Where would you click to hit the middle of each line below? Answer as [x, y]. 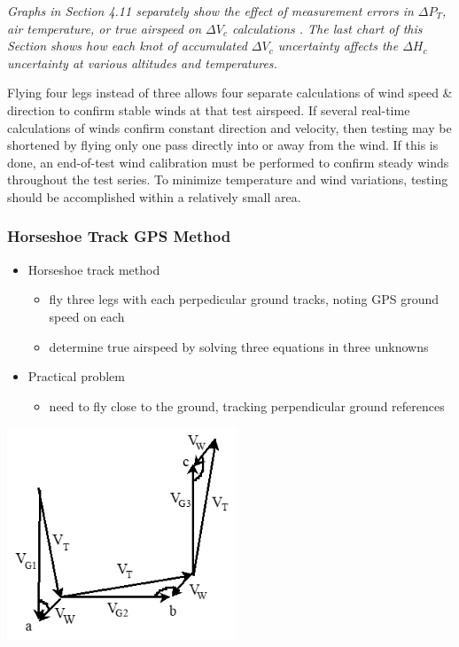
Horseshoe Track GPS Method [119, 236]
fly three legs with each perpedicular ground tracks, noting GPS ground [244, 299]
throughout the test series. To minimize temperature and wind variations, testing [228, 179]
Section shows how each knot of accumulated [127, 46]
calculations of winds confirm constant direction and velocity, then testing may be [229, 127]
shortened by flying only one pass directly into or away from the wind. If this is [223, 145]
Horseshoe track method [94, 269]
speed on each [87, 316]
